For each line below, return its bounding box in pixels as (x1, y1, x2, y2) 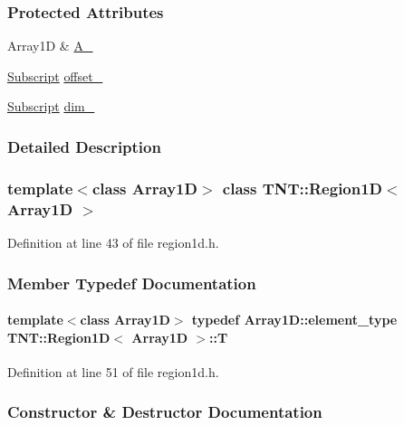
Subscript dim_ (7, 97, 95, 116)
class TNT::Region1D (222, 176, 383, 199)
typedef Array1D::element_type (191, 310, 398, 329)
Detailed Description (7, 135, 161, 157)
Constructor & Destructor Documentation (7, 401, 322, 423)
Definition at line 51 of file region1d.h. (7, 362, 219, 381)
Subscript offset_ (7, 66, 103, 85)
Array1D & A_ (7, 36, 93, 55)
